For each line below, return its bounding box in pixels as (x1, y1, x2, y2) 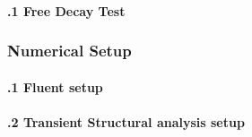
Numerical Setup (7, 39, 132, 62)
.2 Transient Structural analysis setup (7, 112, 245, 131)
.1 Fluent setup (7, 77, 103, 96)
